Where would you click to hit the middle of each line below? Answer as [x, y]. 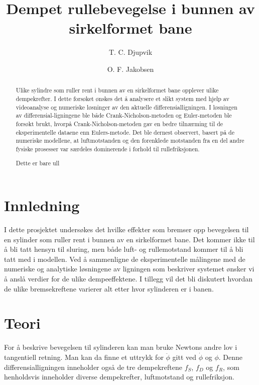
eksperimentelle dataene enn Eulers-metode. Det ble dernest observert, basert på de [125, 132]
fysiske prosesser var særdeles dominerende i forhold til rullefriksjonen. [108, 149]
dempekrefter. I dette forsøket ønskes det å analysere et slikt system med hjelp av [122, 98]
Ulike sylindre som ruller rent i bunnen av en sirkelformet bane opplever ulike [117, 90]
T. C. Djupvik [131, 52]
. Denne [230, 357]
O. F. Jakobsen [131, 69]
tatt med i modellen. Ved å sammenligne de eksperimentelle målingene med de [125, 259]
